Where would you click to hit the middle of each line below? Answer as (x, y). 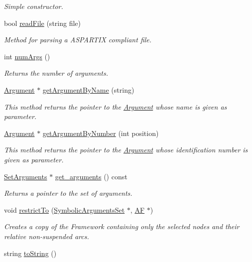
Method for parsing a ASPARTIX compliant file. (78, 40)
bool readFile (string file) (42, 23)
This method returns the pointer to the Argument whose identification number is (126, 150)
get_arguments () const (91, 176)
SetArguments (26, 176)
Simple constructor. (34, 6)
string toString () (30, 253)
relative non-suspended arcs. (47, 236)
